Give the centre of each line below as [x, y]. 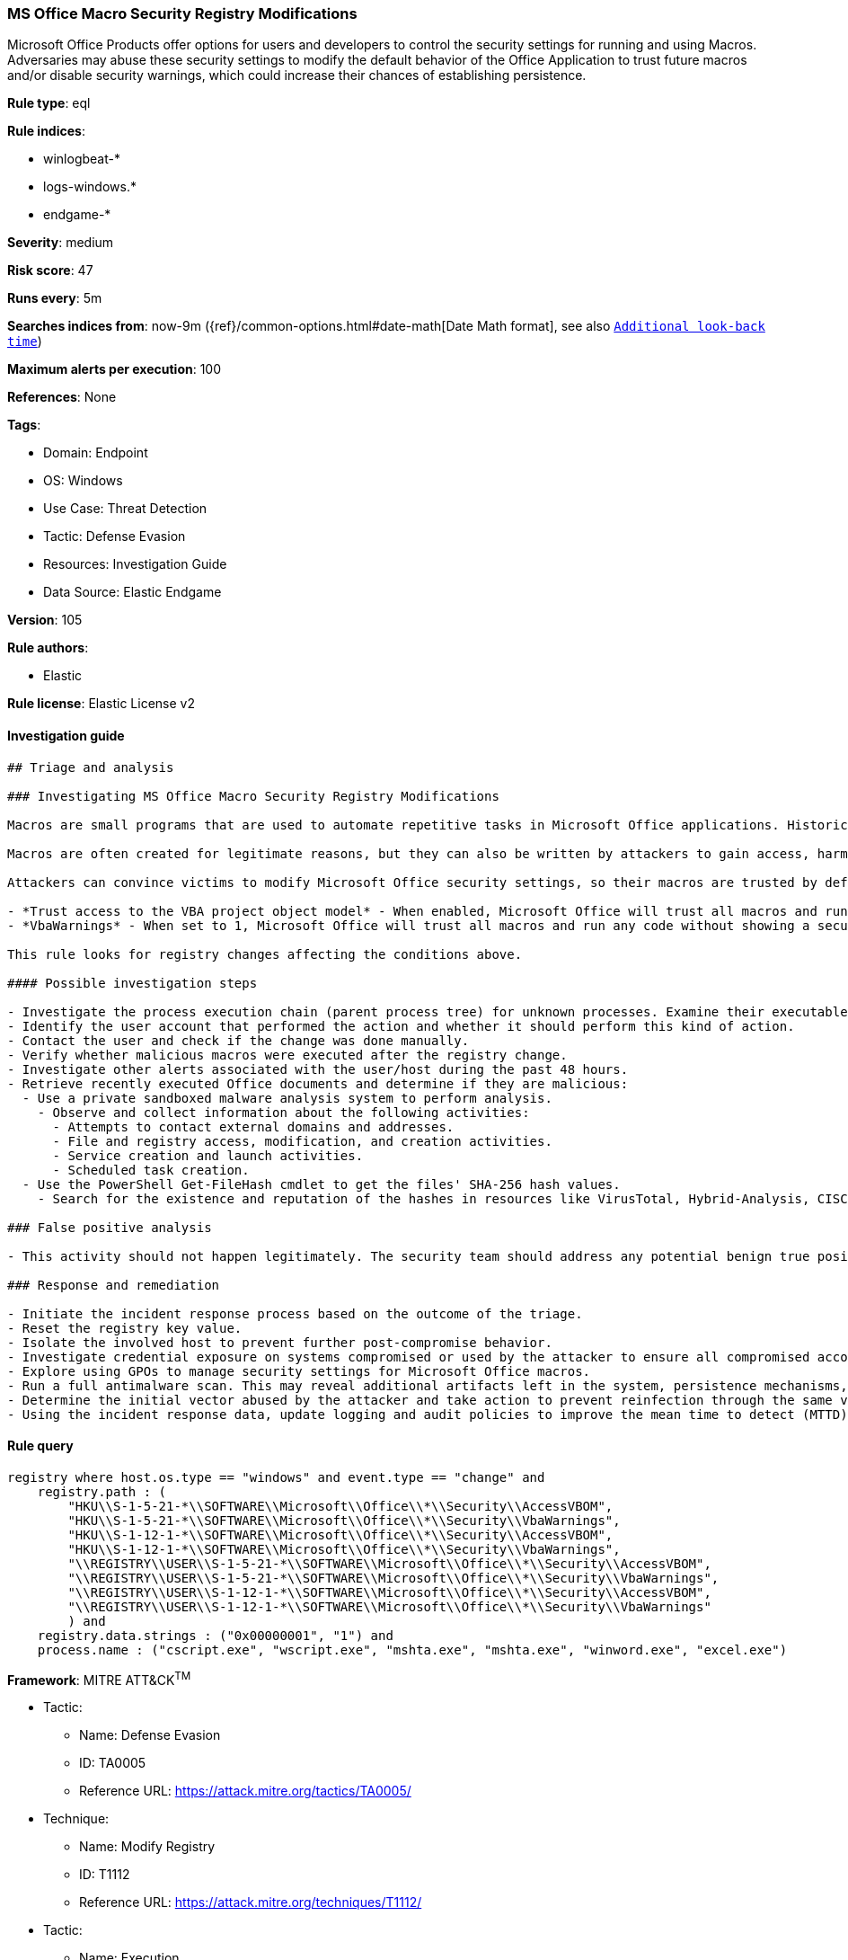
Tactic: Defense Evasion [115, 537]
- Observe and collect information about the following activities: [283, 1112]
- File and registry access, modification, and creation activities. [302, 1141]
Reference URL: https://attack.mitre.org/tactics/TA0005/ [245, 1791]
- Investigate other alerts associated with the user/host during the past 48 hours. [318, 1069]
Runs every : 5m [55, 298]
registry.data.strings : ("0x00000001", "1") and [215, 1635]
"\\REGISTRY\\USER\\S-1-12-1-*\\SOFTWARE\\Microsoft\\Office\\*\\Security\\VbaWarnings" [389, 1606]
